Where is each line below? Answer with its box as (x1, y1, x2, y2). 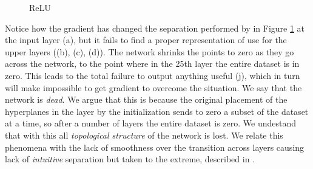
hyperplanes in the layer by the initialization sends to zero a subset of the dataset (5, 105, 309, 117)
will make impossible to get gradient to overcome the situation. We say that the (5, 81, 302, 94)
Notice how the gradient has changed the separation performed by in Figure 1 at (5, 21, 305, 34)
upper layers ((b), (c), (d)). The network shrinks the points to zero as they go (5, 45, 294, 58)
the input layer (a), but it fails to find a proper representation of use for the (5, 33, 287, 46)
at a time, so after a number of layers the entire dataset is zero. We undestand (5, 117, 297, 129)
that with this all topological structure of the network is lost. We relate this (5, 128, 283, 141)
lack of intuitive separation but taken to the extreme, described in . (5, 153, 255, 165)
